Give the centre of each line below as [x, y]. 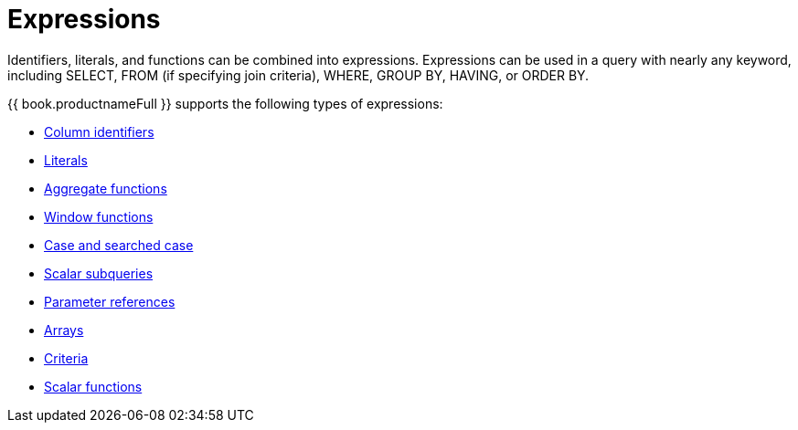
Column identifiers [99, 131]
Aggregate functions [106, 188]
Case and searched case [119, 245]
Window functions [99, 216]
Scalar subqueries [99, 273]
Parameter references [110, 301]
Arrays [64, 330]
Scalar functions [93, 386]
